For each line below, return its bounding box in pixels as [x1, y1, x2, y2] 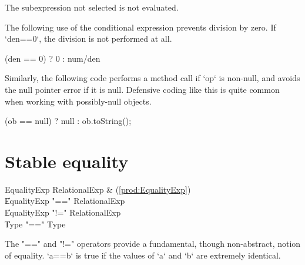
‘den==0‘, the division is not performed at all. [5, 32, 172, 45]
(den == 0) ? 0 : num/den [5, 52, 100, 64]
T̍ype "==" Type [5, 217, 66, 230]
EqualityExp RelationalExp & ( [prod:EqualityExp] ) [5, 183, 191, 195]
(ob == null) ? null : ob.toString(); [5, 115, 132, 127]
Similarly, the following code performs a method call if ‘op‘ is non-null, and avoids [5, 72, 300, 84]
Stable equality [5, 149, 129, 173]
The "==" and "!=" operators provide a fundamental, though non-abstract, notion [5, 237, 301, 250]
